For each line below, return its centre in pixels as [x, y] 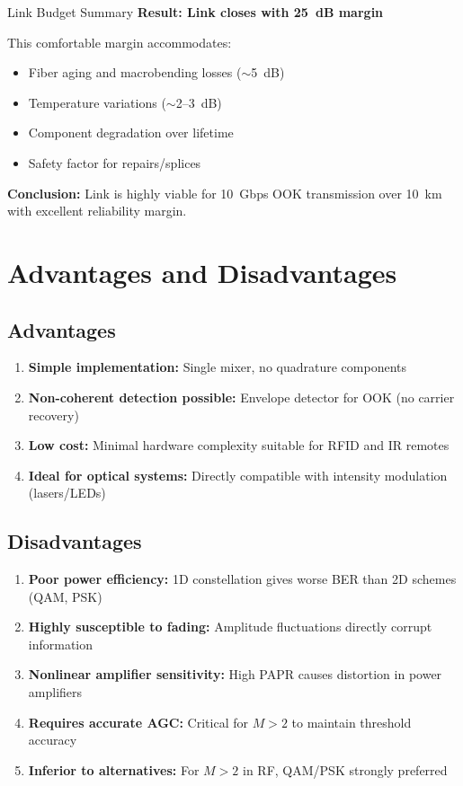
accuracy [53, 740]
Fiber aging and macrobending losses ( [135, 72]
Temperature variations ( [97, 102]
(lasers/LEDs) [67, 493]
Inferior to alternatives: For [114, 769]
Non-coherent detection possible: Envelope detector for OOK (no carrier [241, 397]
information [61, 644]
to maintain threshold [352, 722]
